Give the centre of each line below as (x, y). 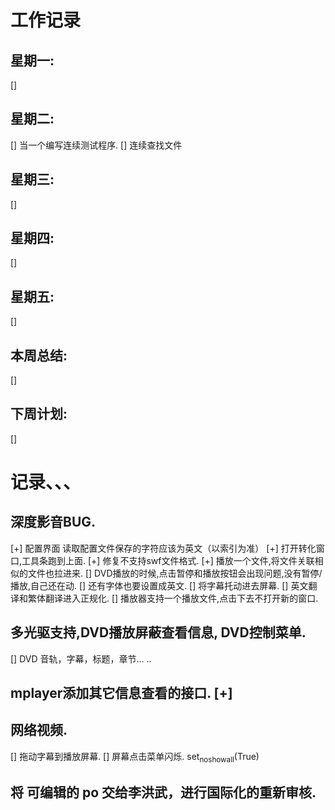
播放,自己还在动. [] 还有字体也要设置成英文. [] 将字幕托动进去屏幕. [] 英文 (159, 585)
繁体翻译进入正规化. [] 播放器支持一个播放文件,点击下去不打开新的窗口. (173, 598)
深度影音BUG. (53, 522)
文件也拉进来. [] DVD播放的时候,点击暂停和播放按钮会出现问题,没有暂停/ (175, 573)
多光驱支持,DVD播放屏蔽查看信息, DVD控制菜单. (158, 632)
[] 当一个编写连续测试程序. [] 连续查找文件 (96, 145)
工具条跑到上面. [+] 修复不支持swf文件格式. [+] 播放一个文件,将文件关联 (168, 560)
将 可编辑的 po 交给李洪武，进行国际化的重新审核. (163, 792)
